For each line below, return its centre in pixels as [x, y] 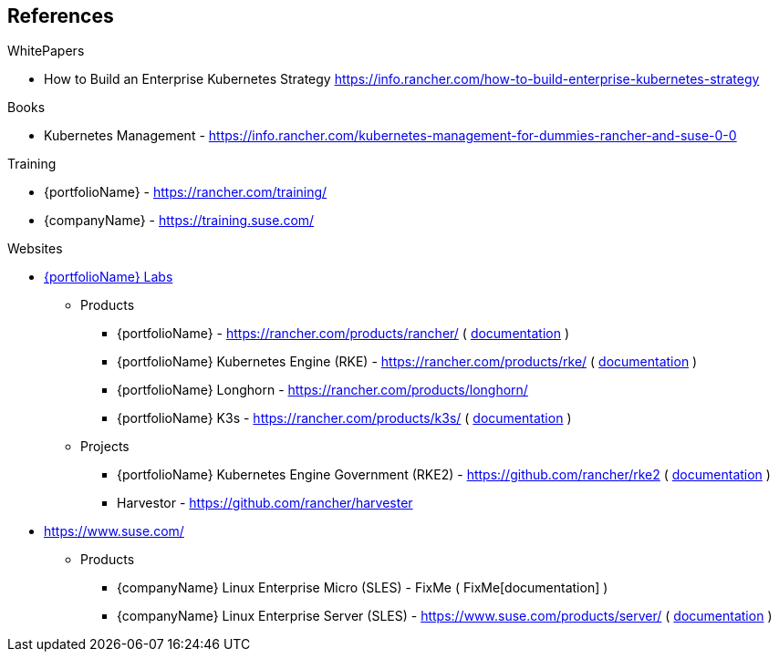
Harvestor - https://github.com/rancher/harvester [265, 503]
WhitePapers [46, 51]
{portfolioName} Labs [109, 277]
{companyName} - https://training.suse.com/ [179, 221]
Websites [35, 249]
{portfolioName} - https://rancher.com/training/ [186, 192]
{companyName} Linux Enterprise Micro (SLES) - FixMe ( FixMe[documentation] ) [363, 588]
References [61, 16]
